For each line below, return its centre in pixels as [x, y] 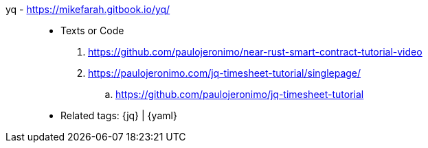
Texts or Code [92, 30]
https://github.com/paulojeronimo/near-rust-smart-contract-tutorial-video [255, 52]
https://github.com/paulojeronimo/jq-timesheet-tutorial [240, 94]
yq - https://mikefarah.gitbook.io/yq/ [88, 9]
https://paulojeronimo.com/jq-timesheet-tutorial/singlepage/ [225, 73]
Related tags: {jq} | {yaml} [119, 115]
